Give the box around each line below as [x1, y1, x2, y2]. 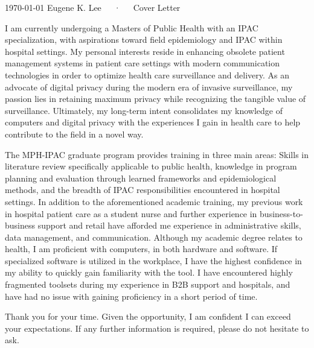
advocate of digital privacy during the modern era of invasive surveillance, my [5, 80, 293, 93]
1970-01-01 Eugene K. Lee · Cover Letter [5, 1, 181, 13]
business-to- [260, 207, 303, 220]
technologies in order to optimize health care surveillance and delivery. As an [5, 68, 289, 81]
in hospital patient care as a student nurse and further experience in [5, 207, 257, 220]
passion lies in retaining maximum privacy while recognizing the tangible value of [5, 92, 306, 105]
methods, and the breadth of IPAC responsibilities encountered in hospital [5, 183, 280, 196]
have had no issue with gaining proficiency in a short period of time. [5, 289, 258, 302]
